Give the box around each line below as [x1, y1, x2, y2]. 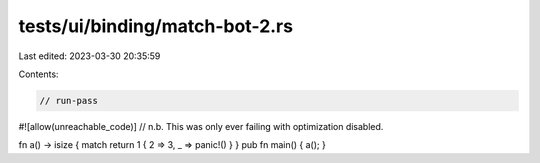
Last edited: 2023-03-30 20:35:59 [18, 50, 161, 62]
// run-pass [39, 95, 99, 106]
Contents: [18, 68, 59, 80]
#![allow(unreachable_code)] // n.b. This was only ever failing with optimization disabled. [18, 120, 384, 132]
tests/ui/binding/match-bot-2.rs [18, 15, 294, 37]
